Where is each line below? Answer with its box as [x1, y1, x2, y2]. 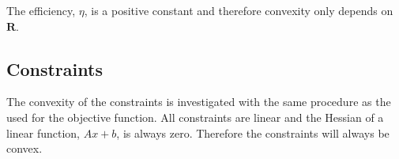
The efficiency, [6, 2, 76, 18]
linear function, [6, 124, 81, 141]
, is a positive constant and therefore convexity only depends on [84, 2, 393, 18]
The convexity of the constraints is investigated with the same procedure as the [6, 93, 391, 110]
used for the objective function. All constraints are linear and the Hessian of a [6, 108, 384, 125]
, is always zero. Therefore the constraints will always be [116, 124, 390, 141]
